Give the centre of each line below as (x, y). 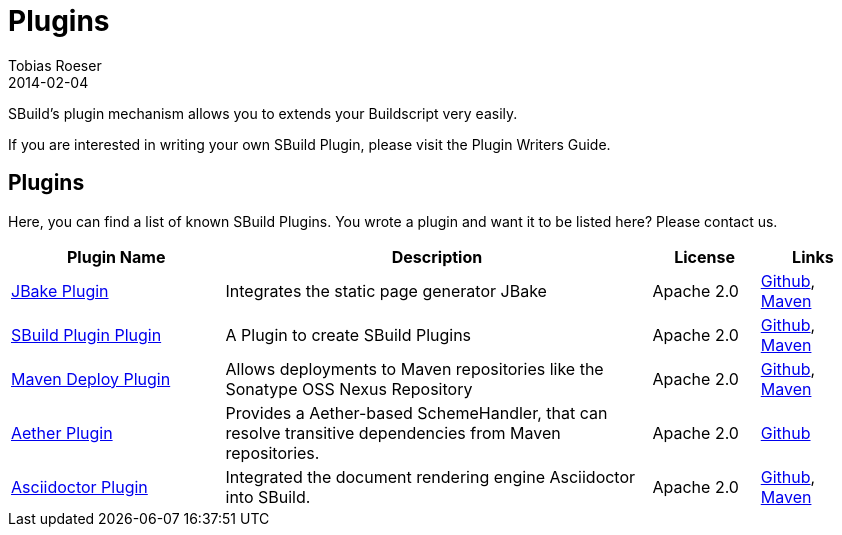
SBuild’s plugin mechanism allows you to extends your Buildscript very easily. (263, 113)
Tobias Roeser (55, 65)
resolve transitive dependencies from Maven (393, 432)
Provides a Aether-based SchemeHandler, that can (416, 412)
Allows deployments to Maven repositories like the (414, 368)
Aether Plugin (62, 432)
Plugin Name (116, 256)
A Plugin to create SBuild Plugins (348, 334)
